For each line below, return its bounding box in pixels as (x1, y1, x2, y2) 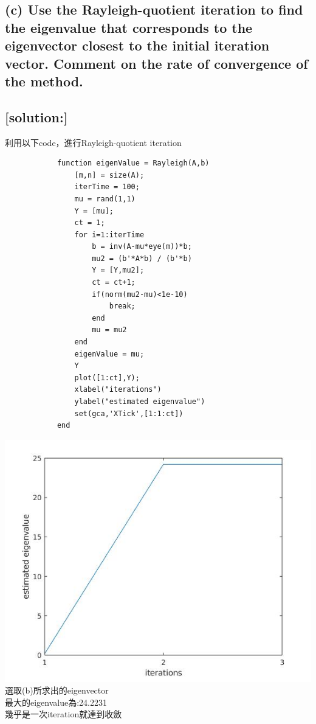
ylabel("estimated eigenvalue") (74, 397, 205, 406)
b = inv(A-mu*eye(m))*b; (92, 242, 192, 251)
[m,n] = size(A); (74, 170, 145, 179)
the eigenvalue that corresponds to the (5, 18, 253, 37)
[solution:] (5, 107, 68, 126)
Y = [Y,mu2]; (92, 266, 145, 275)
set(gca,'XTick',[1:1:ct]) (74, 409, 184, 418)
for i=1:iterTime (74, 230, 145, 239)
